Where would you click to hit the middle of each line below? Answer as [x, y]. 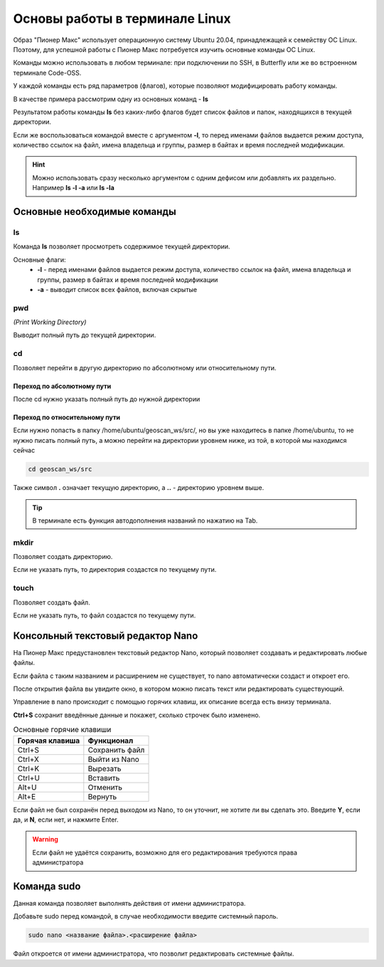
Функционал [111, 741]
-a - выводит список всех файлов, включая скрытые [117, 289]
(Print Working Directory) [50, 322]
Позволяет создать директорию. [63, 557]
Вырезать [105, 768]
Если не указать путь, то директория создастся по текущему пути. [115, 570]
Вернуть [102, 796]
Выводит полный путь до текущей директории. [85, 335]
